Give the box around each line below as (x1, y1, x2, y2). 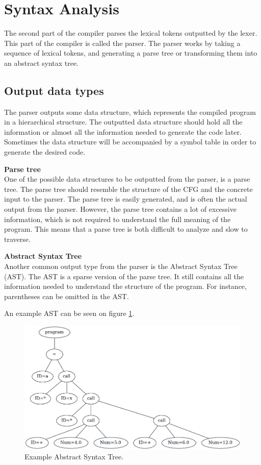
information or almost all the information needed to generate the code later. (4, 126, 242, 137)
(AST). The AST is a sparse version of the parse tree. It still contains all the (4, 271, 244, 281)
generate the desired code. (4, 146, 86, 157)
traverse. (4, 233, 31, 244)
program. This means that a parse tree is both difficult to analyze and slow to (4, 224, 248, 234)
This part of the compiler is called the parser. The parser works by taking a (4, 37, 241, 48)
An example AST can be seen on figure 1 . (4, 308, 135, 319)
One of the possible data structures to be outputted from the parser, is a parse (4, 174, 250, 184)
